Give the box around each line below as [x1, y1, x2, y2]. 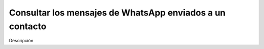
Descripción [9, 38, 34, 44]
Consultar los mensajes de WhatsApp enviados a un [9, 7, 226, 18]
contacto [9, 21, 46, 32]
